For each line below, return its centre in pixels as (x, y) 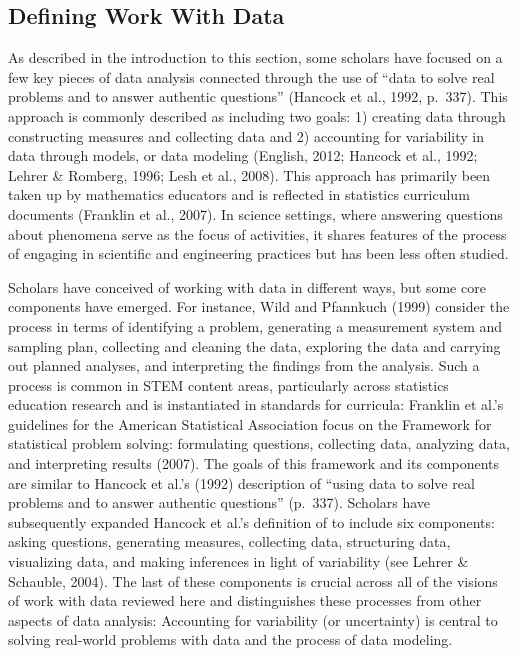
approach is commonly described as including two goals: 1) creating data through (257, 115)
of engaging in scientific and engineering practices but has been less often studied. (258, 253)
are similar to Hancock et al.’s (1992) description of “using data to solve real (241, 482)
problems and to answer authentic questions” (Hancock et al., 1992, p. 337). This (258, 96)
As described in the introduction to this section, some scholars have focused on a (255, 57)
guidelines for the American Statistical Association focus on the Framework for (250, 423)
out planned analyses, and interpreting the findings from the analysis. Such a (244, 365)
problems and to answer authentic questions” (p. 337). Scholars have (219, 502)
